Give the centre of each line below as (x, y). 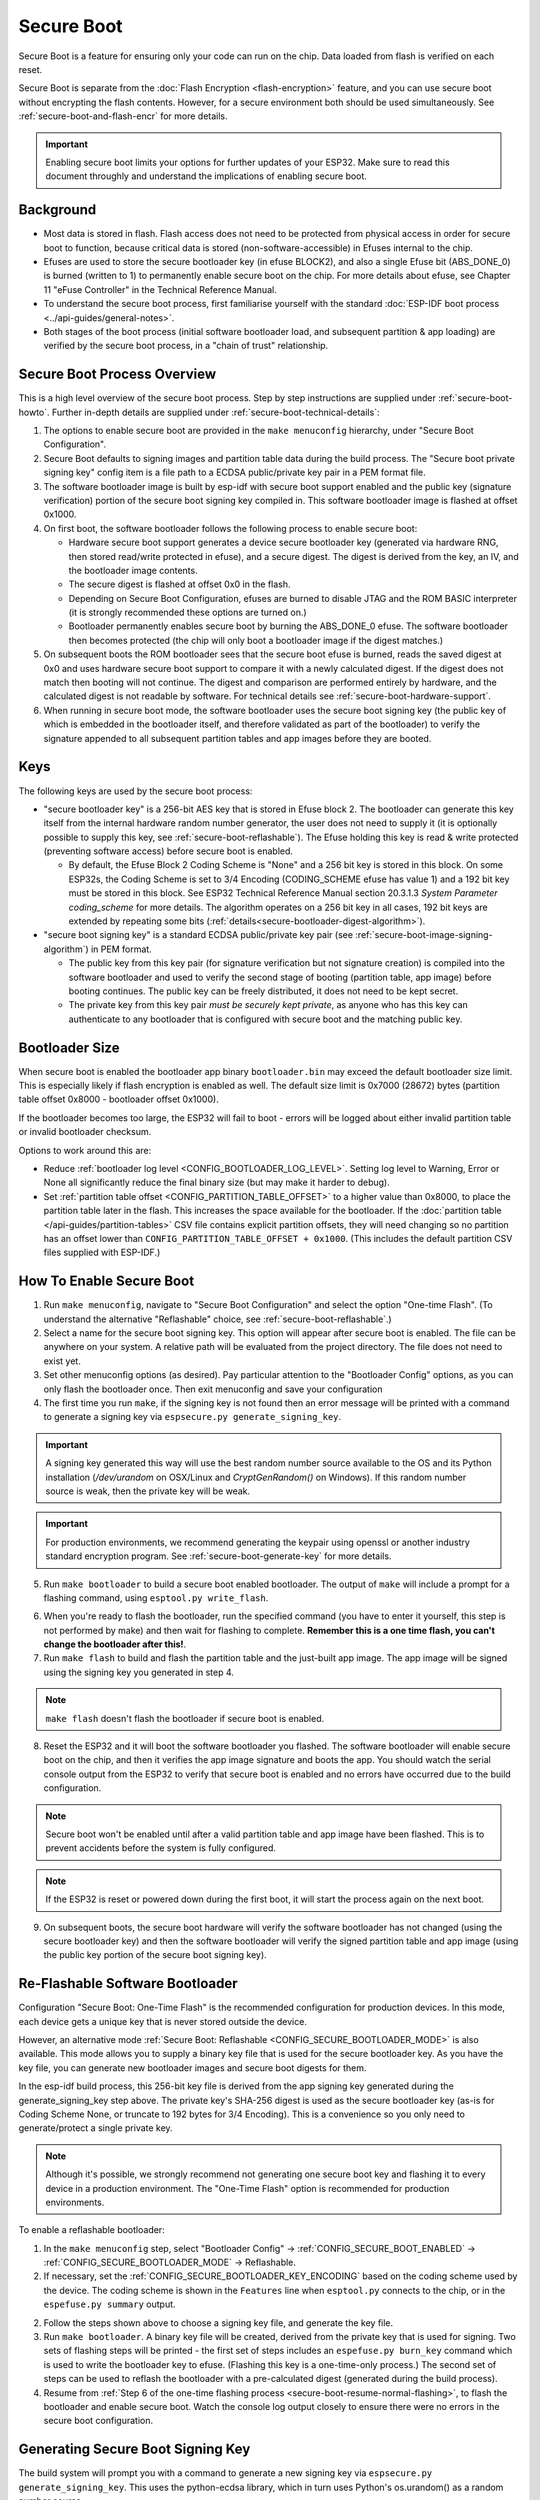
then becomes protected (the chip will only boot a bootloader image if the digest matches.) (256, 640)
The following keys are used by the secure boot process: (135, 791)
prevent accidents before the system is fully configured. (161, 1848)
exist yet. (62, 1361)
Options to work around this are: (85, 1150)
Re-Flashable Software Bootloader (128, 1983)
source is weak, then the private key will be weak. (148, 1491)
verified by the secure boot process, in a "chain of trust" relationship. (186, 346)
